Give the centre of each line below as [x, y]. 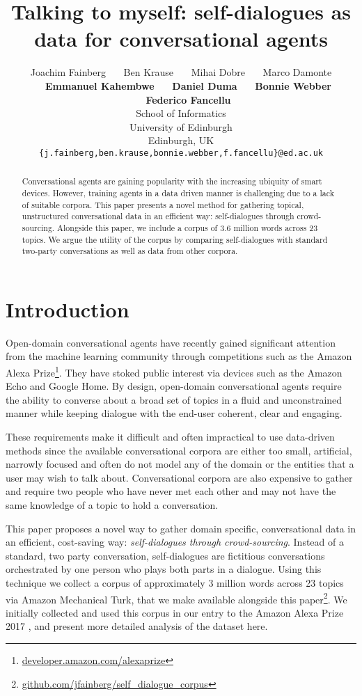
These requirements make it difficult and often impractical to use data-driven [170, 437]
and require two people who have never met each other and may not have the [171, 491]
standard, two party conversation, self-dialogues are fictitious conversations [165, 555]
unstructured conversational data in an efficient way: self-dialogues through [158, 216]
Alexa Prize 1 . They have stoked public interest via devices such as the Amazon [174, 371]
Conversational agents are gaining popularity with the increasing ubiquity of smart [172, 181]
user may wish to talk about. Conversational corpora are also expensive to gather [179, 477]
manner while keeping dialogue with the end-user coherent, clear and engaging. [174, 413]
